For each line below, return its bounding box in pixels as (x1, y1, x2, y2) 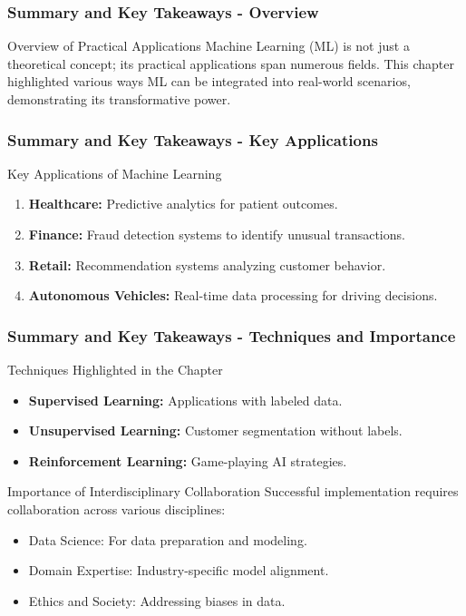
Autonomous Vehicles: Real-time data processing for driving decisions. (28, 286, 438, 305)
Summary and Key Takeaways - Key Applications (7, 128, 378, 151)
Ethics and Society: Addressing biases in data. (28, 591, 286, 610)
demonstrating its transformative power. (7, 90, 231, 108)
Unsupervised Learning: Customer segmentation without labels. (28, 421, 403, 440)
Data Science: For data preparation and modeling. (28, 530, 307, 549)
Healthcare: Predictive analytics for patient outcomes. (28, 194, 338, 213)
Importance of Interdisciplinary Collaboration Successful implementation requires (7, 482, 459, 501)
